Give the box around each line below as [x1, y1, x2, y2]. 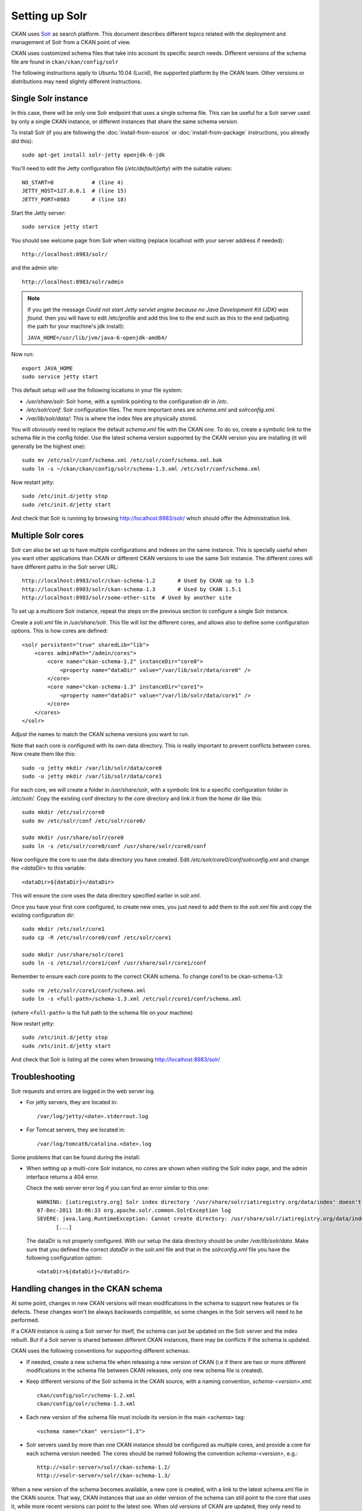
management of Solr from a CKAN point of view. [11, 38, 131, 45]
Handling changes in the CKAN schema [11, 1284, 163, 1294]
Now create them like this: [11, 750, 76, 758]
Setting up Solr [11, 9, 87, 22]
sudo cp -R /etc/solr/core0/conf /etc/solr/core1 [22, 934, 172, 941]
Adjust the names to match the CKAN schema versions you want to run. [11, 731, 189, 738]
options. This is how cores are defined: [11, 627, 108, 635]
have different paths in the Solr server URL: [11, 563, 119, 571]
